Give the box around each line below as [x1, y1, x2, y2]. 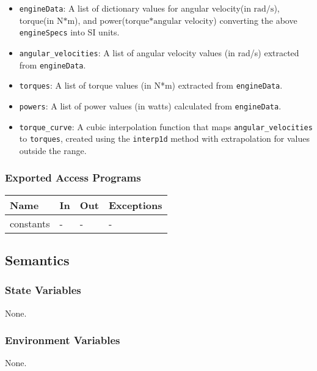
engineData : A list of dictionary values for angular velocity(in [19, 2, 251, 14]
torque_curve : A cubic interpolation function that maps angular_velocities [19, 120, 313, 133]
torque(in [19, 13, 54, 26]
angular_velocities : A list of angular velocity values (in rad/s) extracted [19, 46, 299, 59]
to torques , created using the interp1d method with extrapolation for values [19, 132, 310, 145]
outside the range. [19, 144, 87, 156]
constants [10, 216, 50, 230]
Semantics [5, 251, 70, 270]
